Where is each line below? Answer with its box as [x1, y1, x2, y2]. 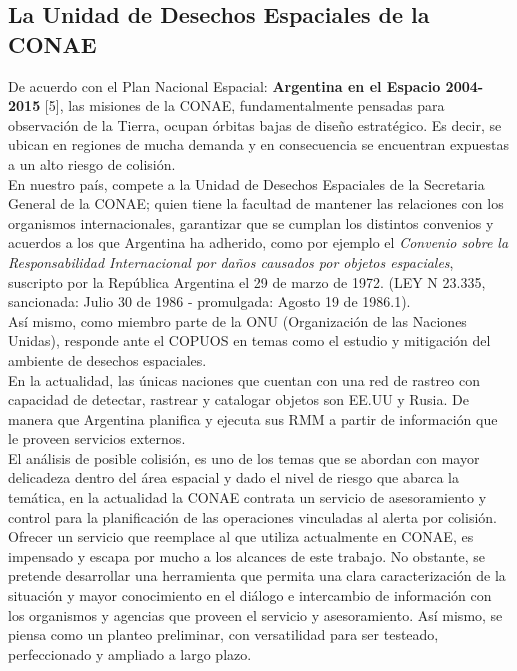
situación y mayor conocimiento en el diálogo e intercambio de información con [8, 585, 492, 606]
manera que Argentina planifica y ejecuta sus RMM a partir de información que [8, 408, 498, 429]
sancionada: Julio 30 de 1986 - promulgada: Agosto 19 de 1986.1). [8, 291, 411, 312]
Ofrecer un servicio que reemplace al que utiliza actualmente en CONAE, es [8, 526, 474, 547]
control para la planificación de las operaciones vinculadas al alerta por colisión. [8, 506, 497, 527]
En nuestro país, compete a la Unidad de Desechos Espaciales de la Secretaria [8, 173, 485, 194]
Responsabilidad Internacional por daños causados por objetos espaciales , [8, 251, 454, 272]
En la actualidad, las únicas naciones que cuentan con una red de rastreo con [8, 369, 480, 390]
